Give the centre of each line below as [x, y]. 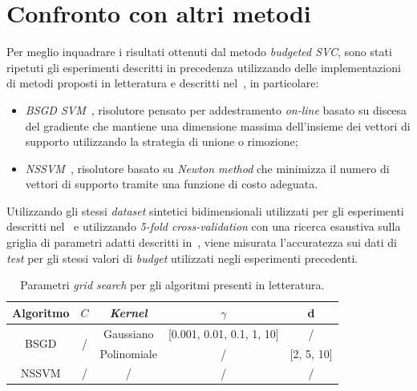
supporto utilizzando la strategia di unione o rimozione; [162, 141]
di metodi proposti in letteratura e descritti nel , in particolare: [163, 83]
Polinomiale [128, 353]
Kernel [128, 312]
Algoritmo [41, 312]
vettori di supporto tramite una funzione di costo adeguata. [172, 184]
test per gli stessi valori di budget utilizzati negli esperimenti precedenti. [182, 258]
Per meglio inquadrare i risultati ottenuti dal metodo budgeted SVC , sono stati [199, 52]
